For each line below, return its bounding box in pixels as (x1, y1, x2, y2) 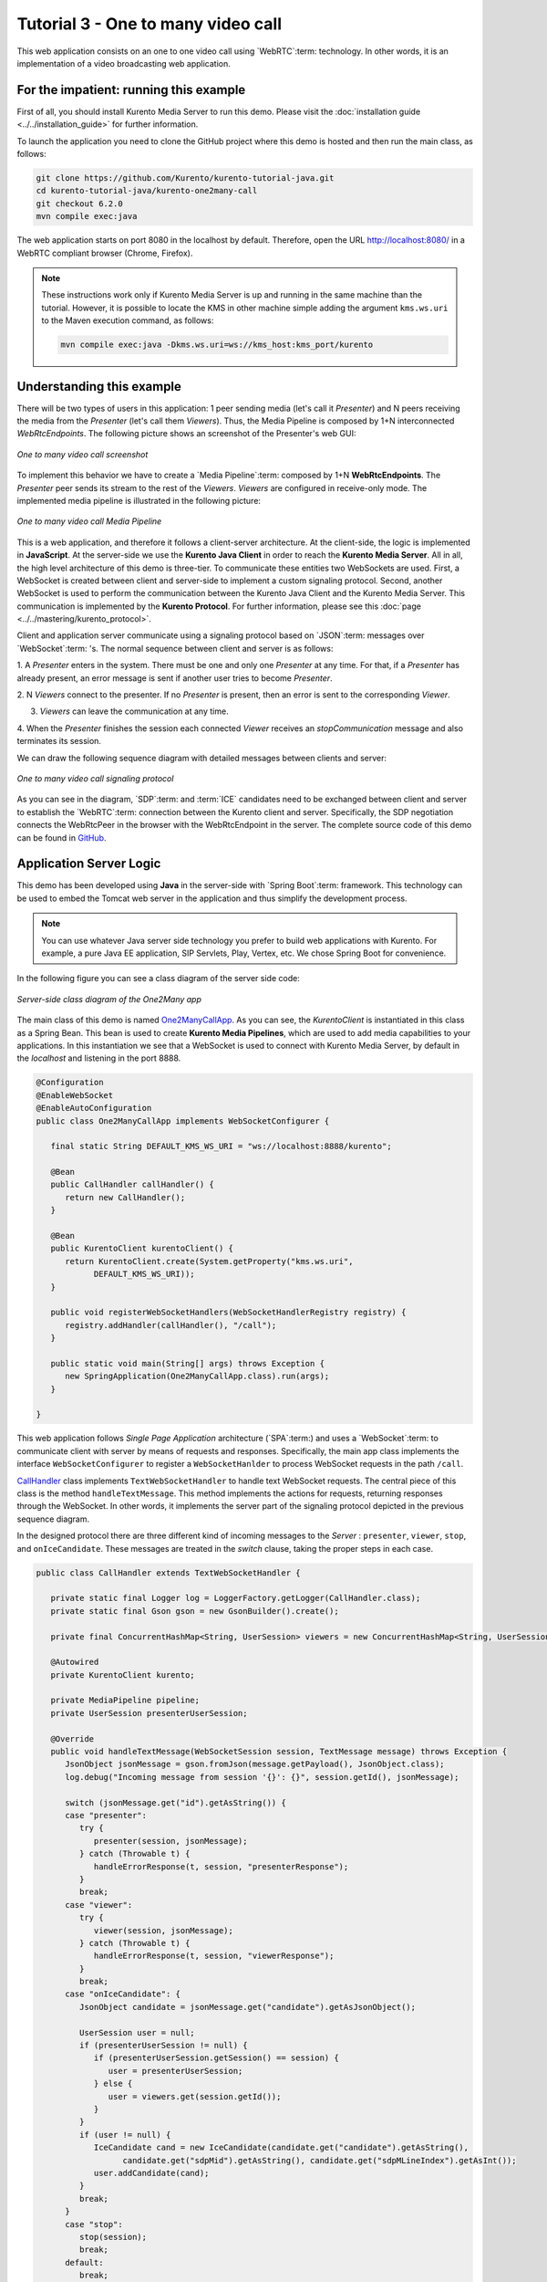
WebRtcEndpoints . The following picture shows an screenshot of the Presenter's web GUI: (16, 428, 356, 439)
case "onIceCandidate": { (65, 1989, 181, 1999)
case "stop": (65, 2219, 123, 2229)
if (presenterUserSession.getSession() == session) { (93, 2053, 339, 2063)
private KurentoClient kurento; (50, 1670, 195, 1680)
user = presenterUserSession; (108, 2066, 243, 2076)
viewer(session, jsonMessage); (93, 1925, 234, 1935)
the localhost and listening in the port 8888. (16, 1052, 181, 1063)
